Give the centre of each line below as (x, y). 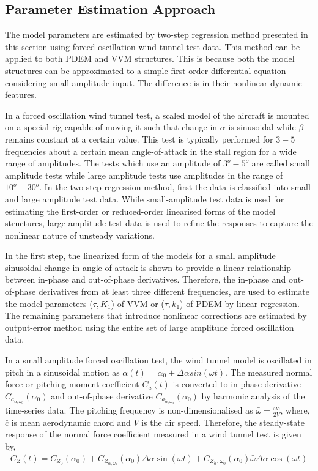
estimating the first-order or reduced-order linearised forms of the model (140, 211)
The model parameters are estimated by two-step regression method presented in (157, 35)
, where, (295, 410)
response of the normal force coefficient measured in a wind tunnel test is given (153, 434)
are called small (281, 163)
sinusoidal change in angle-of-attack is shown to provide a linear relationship (148, 267)
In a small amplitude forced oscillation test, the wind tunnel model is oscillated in (158, 360)
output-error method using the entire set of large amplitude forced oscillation (150, 327)
